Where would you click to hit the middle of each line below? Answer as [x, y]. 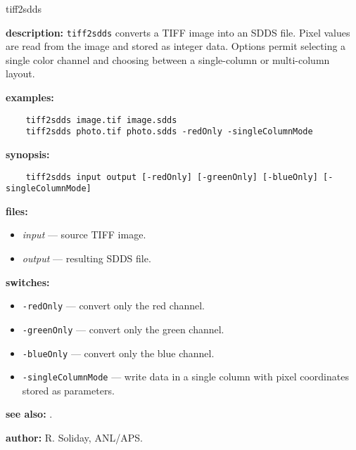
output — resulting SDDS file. [87, 258]
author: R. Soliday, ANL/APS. [74, 438]
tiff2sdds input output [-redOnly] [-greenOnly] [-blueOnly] [172, 177]
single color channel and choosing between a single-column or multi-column [168, 59]
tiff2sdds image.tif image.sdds [101, 120]
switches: [28, 282]
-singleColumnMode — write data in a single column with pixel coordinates [185, 377]
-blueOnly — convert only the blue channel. [118, 353]
